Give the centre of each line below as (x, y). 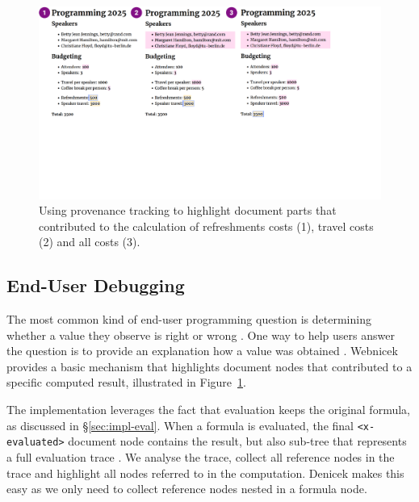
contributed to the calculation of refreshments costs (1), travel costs (206, 226)
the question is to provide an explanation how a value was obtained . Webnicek (202, 351)
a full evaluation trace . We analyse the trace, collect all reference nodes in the (201, 456)
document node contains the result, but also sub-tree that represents (237, 441)
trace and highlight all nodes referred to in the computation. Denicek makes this (205, 473)
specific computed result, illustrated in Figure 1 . (126, 382)
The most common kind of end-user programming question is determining (189, 319)
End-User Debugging (96, 285)
